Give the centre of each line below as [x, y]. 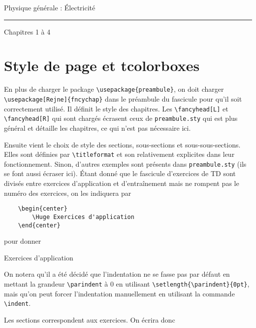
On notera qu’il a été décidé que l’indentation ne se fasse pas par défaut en [117, 274]
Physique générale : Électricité [50, 7]
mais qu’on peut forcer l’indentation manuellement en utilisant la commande [119, 293]
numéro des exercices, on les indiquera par [68, 193]
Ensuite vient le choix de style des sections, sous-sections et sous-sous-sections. [122, 144]
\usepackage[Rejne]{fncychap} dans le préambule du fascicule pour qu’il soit [123, 98]
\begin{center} [43, 209]
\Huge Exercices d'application [83, 217]
